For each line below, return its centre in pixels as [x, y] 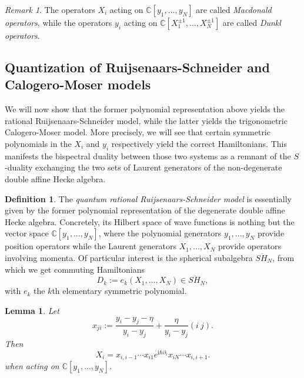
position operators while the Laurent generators [91, 246]
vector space [27, 233]
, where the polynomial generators [160, 233]
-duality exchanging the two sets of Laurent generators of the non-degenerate [143, 167]
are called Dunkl [252, 22]
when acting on [32, 366]
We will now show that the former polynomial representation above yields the [145, 109]
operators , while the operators [59, 22]
